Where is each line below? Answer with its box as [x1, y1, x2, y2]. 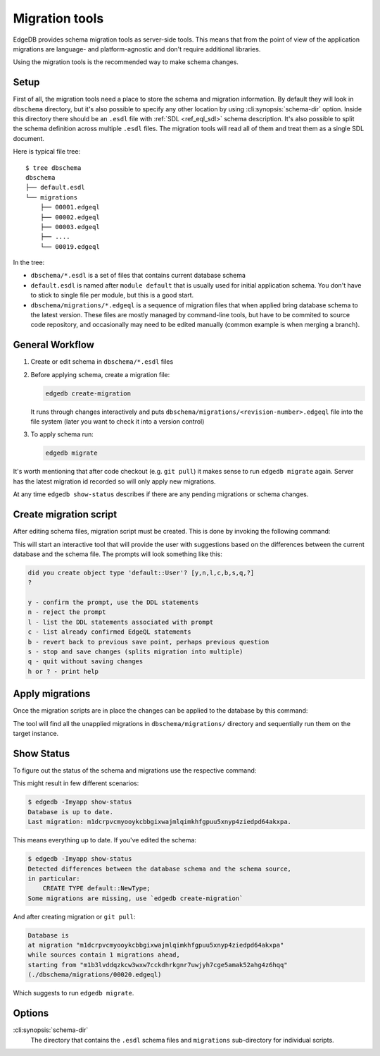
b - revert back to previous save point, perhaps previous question [27, 638, 270, 646]
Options [13, 1007, 49, 1019]
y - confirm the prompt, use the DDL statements [27, 598, 199, 606]
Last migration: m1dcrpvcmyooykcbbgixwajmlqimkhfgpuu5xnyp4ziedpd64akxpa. [27, 818, 292, 826]
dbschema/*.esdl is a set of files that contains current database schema [30, 271, 246, 280]
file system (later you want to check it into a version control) [30, 417, 205, 426]
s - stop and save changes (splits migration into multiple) [27, 648, 243, 656]
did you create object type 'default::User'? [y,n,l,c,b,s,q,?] [27, 568, 255, 577]
